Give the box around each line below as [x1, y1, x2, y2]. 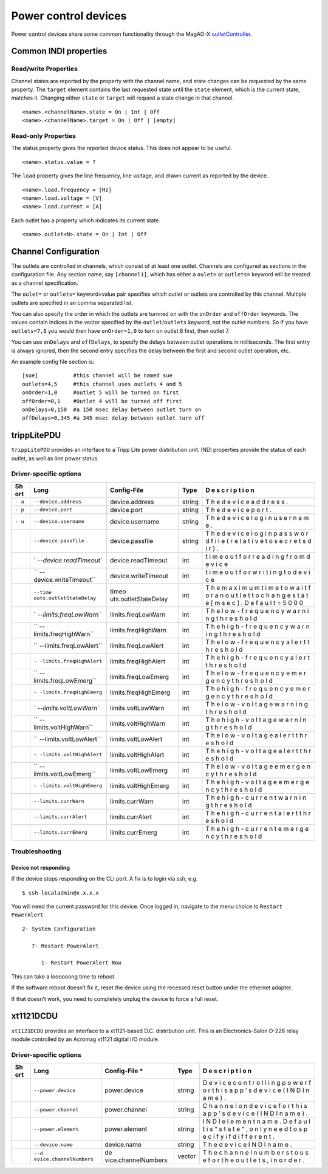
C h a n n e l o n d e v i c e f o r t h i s [202, 1102, 308, 1110]
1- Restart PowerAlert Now [41, 960, 121, 966]
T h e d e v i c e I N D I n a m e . [202, 1141, 292, 1149]
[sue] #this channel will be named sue [22, 372, 173, 379]
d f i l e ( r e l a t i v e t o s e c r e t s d [205, 536, 312, 545]
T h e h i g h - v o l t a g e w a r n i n [205, 715, 307, 724]
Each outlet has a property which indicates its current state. [11, 216, 161, 224]
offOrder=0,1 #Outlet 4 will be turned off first [22, 398, 182, 404]
